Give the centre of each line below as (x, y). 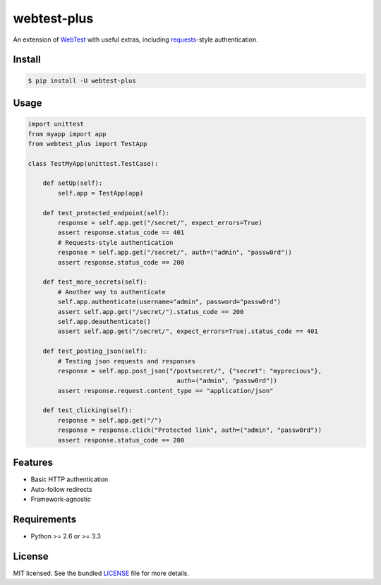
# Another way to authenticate (111, 292)
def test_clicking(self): (87, 410)
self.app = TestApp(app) (101, 193)
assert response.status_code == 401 (121, 233)
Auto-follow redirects (61, 489)
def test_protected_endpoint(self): (106, 213)
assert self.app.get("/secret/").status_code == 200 (151, 312)
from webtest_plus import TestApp (87, 144)
